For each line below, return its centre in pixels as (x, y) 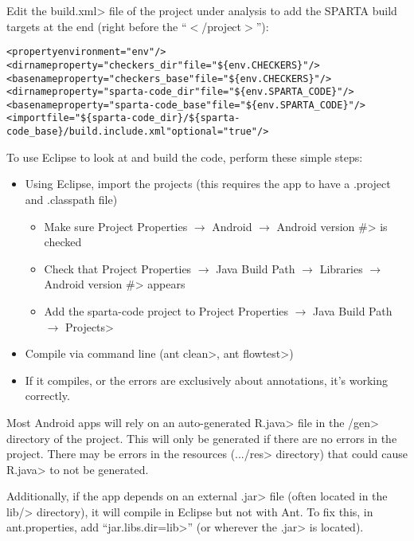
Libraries (341, 268)
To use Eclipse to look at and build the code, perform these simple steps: (185, 157)
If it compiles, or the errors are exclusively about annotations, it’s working (207, 380)
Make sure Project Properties (116, 226)
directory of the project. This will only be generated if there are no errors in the (202, 438)
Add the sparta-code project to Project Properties (166, 310)
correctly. (47, 396)
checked (63, 242)
